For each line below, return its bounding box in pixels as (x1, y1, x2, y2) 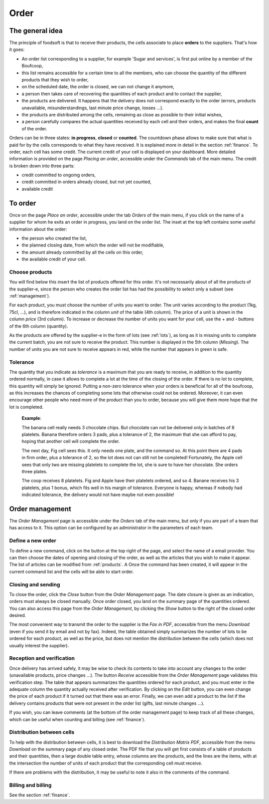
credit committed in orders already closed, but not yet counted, (21, 179, 151, 185)
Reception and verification (9, 655, 75, 662)
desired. (9, 612, 26, 618)
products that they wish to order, (21, 77, 89, 83)
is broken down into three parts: (9, 163, 75, 169)
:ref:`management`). (9, 293, 50, 299)
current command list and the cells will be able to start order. (9, 568, 134, 574)
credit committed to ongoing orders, (21, 172, 96, 178)
